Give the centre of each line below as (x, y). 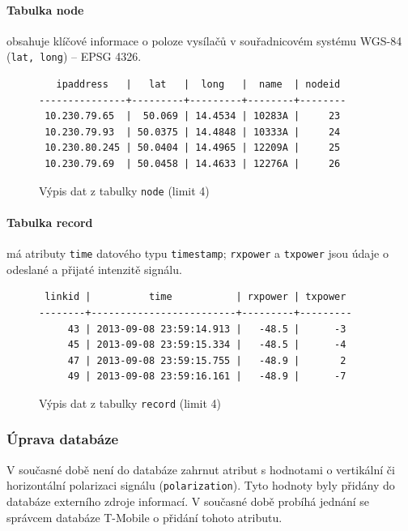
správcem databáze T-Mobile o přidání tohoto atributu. (144, 517)
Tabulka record (50, 222)
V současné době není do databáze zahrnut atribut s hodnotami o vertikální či (201, 469)
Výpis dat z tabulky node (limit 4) (124, 190)
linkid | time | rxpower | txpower (195, 297)
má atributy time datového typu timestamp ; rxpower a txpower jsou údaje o (198, 253)
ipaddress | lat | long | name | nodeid (198, 85)
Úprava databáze (63, 439)
